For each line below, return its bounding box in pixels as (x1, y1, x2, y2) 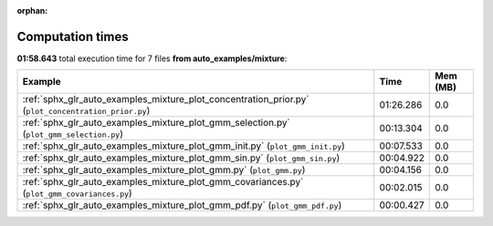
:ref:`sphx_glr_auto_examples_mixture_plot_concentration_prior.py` (22, 93, 309, 106)
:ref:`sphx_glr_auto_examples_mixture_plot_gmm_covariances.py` (22, 176, 304, 189)
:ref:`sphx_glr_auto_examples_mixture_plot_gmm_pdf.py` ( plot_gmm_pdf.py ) (22, 199, 342, 211)
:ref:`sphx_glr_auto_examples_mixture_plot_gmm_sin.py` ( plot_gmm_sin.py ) (22, 151, 341, 164)
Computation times (16, 28, 129, 45)
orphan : (16, 5, 48, 15)
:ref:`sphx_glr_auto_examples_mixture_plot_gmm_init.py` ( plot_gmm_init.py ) (22, 139, 346, 152)
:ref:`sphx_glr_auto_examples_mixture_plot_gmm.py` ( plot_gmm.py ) (22, 164, 306, 177)
